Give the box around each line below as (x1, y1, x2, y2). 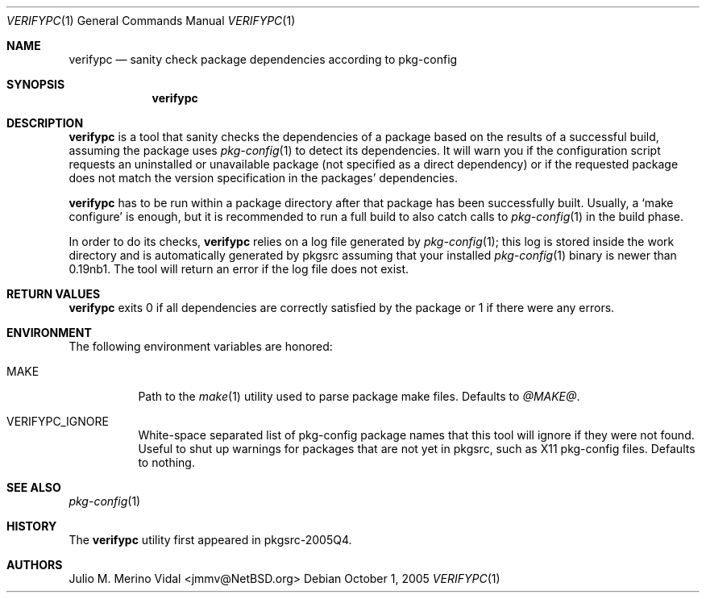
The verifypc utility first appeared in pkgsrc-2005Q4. (69, 533, 352, 547)
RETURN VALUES (6, 287, 101, 301)
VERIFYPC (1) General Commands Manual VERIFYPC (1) (6, 14, 296, 27)
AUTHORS (6, 558, 63, 572)
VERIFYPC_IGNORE (6, 414, 109, 428)
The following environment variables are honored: (69, 339, 333, 353)
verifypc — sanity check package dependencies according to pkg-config (69, 52, 458, 66)
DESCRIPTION (6, 116, 84, 130)
